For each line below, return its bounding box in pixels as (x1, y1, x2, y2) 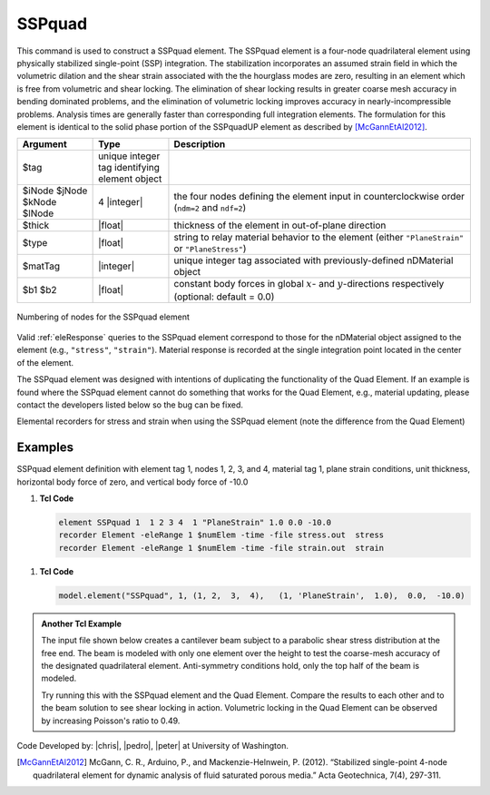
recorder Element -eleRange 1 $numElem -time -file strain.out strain (58, 543, 385, 553)
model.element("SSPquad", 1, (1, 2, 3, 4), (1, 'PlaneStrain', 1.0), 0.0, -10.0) (58, 590, 466, 601)
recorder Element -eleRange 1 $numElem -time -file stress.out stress (58, 530, 385, 540)
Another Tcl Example (41, 618, 122, 629)
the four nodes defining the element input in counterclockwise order (173, 191, 465, 203)
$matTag (22, 260, 61, 272)
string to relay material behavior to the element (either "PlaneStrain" (173, 231, 465, 244)
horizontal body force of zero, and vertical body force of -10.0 (16, 476, 249, 487)
